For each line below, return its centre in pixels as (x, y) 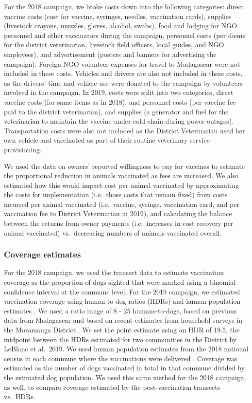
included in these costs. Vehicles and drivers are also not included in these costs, (123, 73)
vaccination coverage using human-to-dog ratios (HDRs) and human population (122, 301)
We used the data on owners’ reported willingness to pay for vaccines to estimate (125, 166)
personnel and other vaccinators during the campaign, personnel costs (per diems (125, 35)
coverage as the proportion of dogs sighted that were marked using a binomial (120, 282)
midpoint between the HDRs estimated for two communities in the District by (120, 339)
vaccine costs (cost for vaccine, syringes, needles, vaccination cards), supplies (118, 16)
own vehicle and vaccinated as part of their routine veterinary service (107, 140)
